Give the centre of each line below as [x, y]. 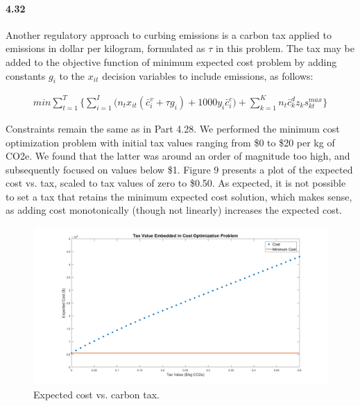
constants [26, 75]
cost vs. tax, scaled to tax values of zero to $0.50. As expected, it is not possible [176, 183]
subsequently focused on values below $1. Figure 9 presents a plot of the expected [179, 169]
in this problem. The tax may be [285, 48]
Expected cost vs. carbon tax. [96, 394]
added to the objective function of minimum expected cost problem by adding [171, 61]
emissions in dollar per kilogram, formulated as [105, 48]
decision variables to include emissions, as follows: [208, 75]
